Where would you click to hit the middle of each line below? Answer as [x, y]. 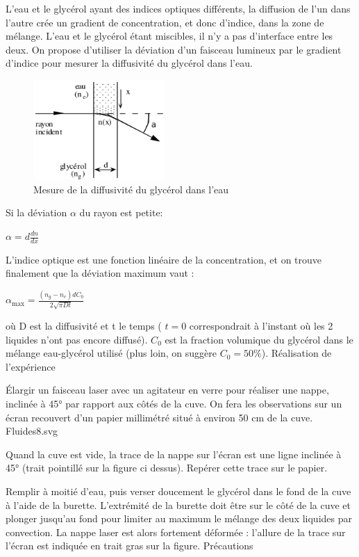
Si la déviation [36, 212]
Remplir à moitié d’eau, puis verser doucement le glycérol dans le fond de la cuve [178, 491]
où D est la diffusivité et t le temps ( [84, 326]
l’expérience [31, 366]
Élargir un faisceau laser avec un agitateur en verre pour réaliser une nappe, [167, 390]
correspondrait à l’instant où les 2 [261, 326]
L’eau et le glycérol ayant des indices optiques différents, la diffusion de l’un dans [178, 8]
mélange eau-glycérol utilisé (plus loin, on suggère [111, 353]
